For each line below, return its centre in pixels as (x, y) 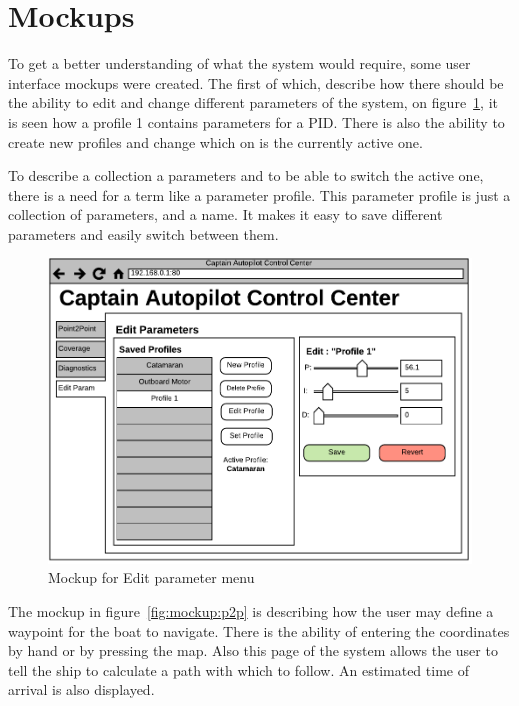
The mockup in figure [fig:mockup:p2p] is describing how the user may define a (251, 611)
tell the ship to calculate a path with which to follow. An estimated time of (238, 669)
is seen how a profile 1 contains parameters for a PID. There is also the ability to (256, 121)
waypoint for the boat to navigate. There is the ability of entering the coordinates (259, 630)
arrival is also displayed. (81, 689)
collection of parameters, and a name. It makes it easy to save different (225, 214)
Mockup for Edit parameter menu (151, 577)
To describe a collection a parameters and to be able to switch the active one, (246, 175)
